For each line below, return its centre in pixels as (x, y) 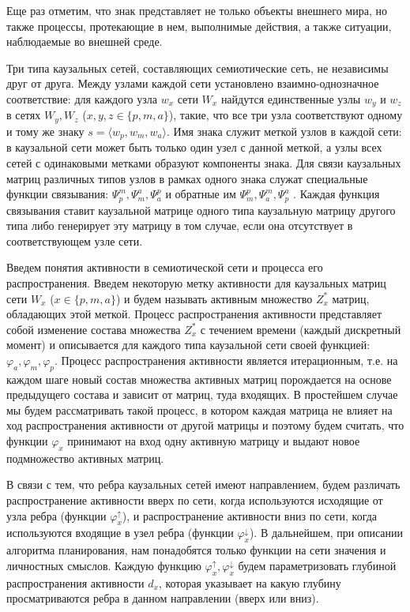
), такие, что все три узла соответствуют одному (286, 115)
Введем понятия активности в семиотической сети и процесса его (165, 267)
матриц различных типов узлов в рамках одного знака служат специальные (187, 178)
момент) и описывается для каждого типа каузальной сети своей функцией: (188, 345)
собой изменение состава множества (94, 329)
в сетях (24, 115)
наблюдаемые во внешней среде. (85, 41)
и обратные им (201, 194)
